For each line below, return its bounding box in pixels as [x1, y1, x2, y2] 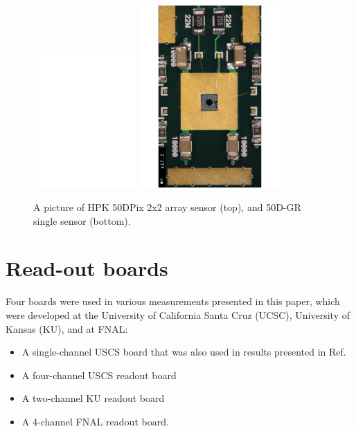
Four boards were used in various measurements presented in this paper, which [6, 294, 340, 309]
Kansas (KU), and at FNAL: [6, 321, 128, 336]
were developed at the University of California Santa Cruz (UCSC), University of [6, 307, 350, 322]
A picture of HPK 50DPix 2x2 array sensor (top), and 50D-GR [33, 200, 301, 214]
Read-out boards [6, 254, 168, 282]
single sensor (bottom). [33, 213, 131, 228]
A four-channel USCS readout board [21, 367, 177, 382]
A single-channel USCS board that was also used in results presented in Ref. [21, 345, 346, 359]
